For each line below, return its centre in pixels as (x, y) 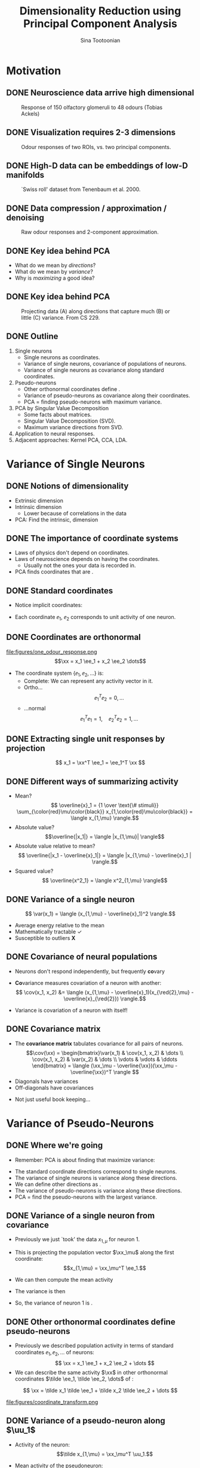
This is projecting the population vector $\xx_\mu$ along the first (94, 1252)
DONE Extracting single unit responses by (86, 738)
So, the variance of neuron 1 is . (54, 1303)
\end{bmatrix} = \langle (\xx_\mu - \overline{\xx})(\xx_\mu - (105, 1065)
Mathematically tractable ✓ (48, 932)
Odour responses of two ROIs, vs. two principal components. (96, 147)
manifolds (25, 175)
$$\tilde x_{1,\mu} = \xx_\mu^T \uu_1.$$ (105, 1454)
